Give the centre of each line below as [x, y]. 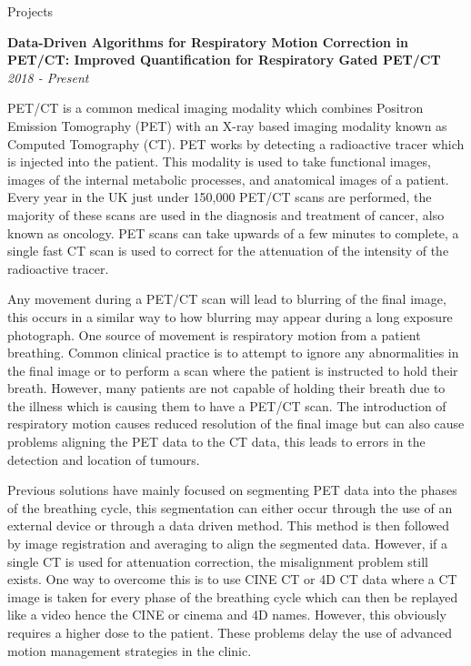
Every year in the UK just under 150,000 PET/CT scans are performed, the [220, 197]
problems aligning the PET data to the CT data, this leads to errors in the [216, 442]
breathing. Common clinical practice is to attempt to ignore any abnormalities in [233, 353]
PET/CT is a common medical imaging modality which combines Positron [215, 108]
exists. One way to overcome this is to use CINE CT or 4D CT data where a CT [232, 579]
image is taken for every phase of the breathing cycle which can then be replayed [233, 596]
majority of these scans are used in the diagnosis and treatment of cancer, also [226, 214]
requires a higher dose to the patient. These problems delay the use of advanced [230, 632]
